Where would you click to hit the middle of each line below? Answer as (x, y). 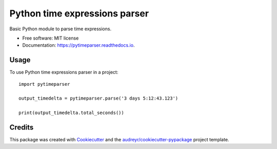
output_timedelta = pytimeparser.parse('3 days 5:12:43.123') (98, 98)
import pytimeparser (44, 84)
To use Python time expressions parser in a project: (64, 72)
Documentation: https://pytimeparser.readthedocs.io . (78, 45)
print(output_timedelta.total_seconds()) (71, 113)
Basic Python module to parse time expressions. (61, 29)
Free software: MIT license (51, 38)
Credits (22, 127)
